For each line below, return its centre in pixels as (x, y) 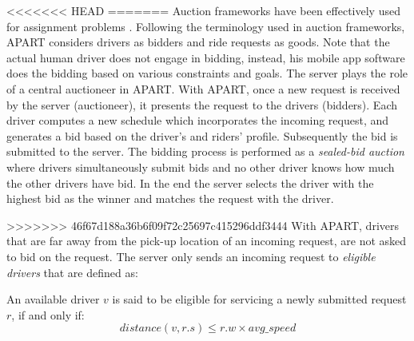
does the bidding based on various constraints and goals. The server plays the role (207, 73)
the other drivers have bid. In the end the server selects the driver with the (190, 182)
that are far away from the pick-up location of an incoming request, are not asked (207, 241)
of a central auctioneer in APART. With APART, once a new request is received (203, 88)
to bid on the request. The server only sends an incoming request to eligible (191, 256)
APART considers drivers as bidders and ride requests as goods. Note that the (198, 42)
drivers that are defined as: (72, 272)
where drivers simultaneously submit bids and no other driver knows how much (201, 167)
